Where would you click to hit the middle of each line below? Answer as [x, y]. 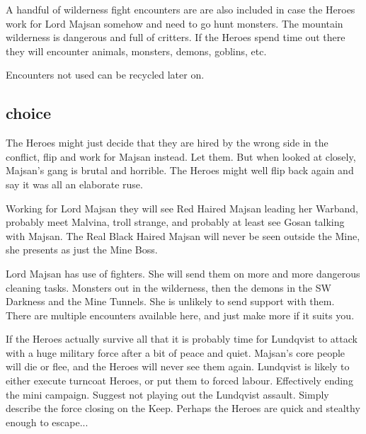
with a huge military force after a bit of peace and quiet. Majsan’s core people [176, 352]
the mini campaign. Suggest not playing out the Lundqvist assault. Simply [167, 394]
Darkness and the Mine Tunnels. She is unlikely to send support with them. [170, 301]
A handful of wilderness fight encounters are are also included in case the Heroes [181, 9]
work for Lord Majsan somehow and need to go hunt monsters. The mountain [175, 23]
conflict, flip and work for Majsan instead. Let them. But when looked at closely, [181, 156]
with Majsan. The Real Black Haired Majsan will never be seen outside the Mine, [183, 235]
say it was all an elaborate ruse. [74, 184]
